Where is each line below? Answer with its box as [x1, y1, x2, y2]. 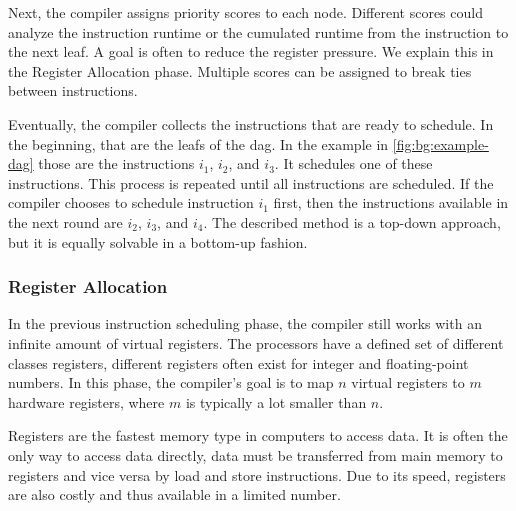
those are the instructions [38, 153, 195, 174]
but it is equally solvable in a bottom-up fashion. [8, 231, 308, 252]
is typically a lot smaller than [185, 391, 367, 412]
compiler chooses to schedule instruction [8, 192, 254, 213]
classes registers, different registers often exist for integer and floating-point [8, 352, 469, 373]
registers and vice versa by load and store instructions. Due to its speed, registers [8, 464, 506, 485]
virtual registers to [351, 372, 465, 393]
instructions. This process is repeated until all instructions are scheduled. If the [8, 172, 494, 193]
